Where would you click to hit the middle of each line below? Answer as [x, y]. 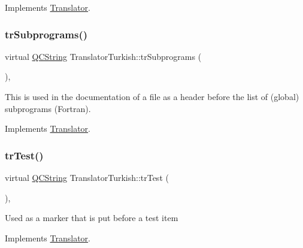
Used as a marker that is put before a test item [92, 218]
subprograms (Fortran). [48, 108]
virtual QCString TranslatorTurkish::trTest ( [87, 177]
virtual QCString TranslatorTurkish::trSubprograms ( [103, 56]
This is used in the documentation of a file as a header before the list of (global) [152, 96]
